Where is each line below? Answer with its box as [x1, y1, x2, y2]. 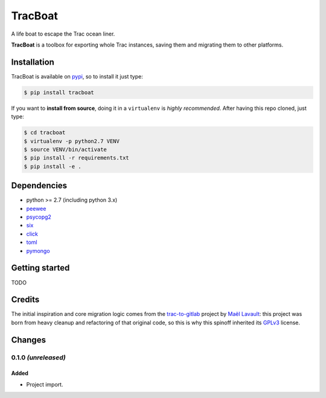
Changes [11, 335, 46, 345]
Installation [11, 57, 54, 67]
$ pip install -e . [24, 163, 81, 170]
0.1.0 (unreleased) [11, 353, 66, 362]
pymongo [26, 247, 51, 254]
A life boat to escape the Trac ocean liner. [11, 30, 115, 37]
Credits [11, 295, 40, 305]
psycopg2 [26, 213, 51, 220]
